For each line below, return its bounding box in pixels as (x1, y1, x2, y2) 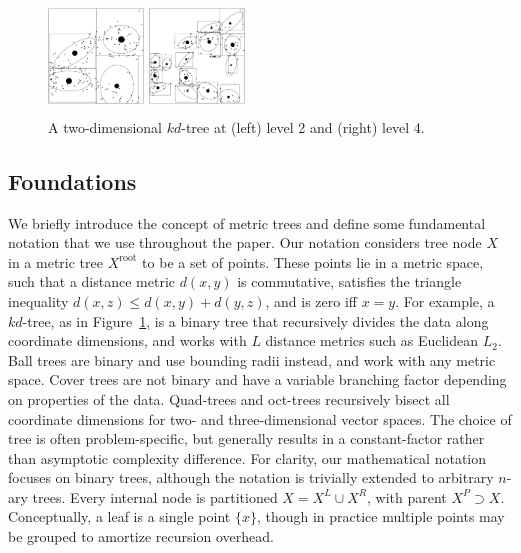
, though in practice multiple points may (256, 506, 505, 527)
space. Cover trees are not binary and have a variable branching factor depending (8, 369, 507, 390)
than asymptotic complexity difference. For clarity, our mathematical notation (8, 447, 487, 468)
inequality (8, 290, 69, 311)
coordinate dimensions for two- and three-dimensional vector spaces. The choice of (8, 408, 512, 429)
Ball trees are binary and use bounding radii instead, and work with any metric (8, 349, 496, 370)
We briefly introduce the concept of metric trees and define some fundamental (8, 212, 486, 233)
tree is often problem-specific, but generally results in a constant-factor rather (8, 428, 485, 449)
